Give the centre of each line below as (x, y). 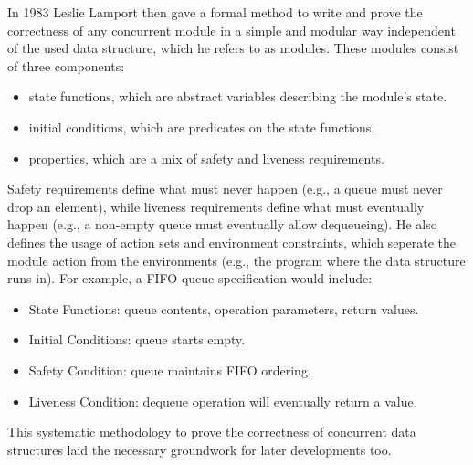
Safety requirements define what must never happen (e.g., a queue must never (225, 189)
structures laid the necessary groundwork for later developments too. (200, 449)
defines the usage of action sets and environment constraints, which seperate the (232, 242)
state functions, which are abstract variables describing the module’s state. (238, 96)
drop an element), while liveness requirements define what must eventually (216, 206)
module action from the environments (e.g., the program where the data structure (236, 260)
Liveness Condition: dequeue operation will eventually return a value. (223, 401)
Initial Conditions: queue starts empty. (137, 339)
